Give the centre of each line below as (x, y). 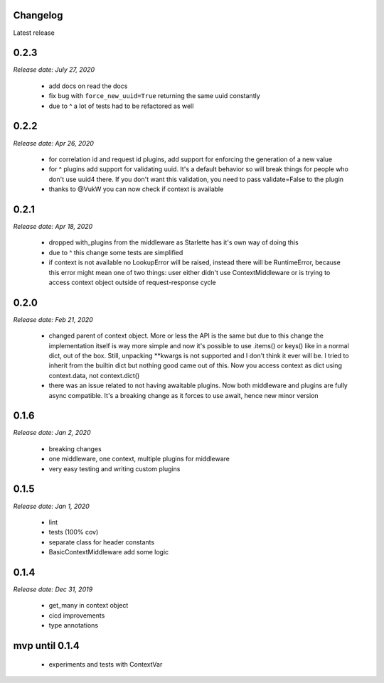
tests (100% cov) (74, 532)
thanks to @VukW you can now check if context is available (136, 189)
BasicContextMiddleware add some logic (109, 552)
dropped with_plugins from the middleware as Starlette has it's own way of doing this (174, 242)
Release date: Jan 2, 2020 (52, 433)
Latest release (34, 33)
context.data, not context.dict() (94, 375)
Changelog (38, 15)
